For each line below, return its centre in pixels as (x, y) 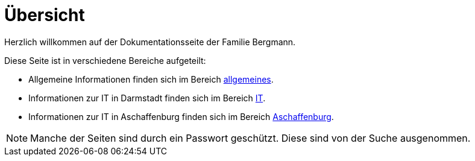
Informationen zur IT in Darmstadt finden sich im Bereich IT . (147, 98)
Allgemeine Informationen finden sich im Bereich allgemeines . (151, 79)
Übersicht (45, 15)
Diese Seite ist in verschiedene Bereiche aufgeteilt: (105, 60)
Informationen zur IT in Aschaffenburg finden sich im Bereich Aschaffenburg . (181, 116)
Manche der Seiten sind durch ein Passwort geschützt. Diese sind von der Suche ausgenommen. (250, 138)
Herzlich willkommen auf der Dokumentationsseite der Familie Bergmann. (150, 42)
